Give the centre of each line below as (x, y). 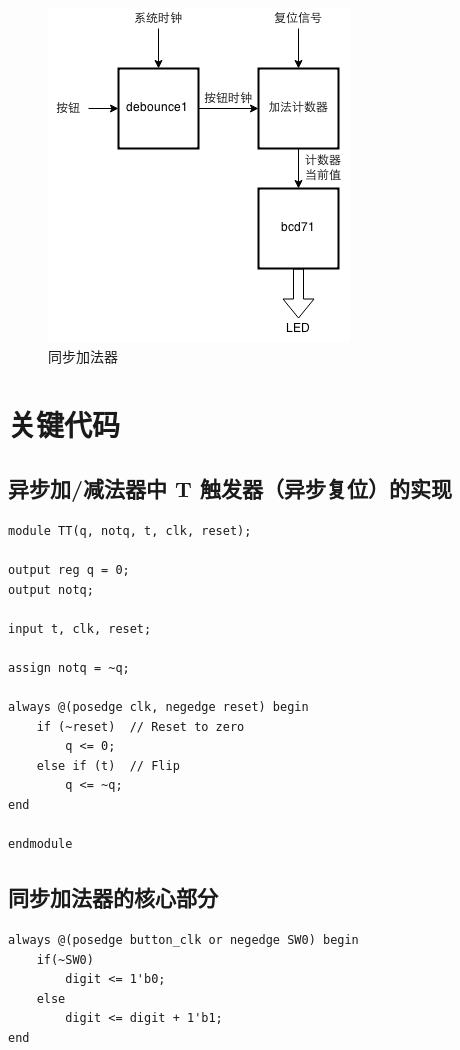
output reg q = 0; (69, 569)
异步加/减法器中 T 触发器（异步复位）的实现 (230, 487)
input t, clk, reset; (80, 628)
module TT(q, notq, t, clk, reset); (130, 530)
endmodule (40, 844)
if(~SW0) (65, 959)
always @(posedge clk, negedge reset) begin (158, 707)
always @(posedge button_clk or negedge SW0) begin (183, 940)
